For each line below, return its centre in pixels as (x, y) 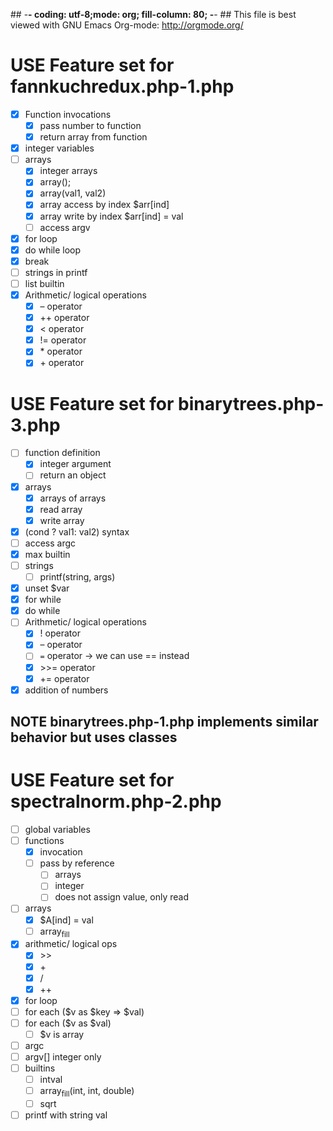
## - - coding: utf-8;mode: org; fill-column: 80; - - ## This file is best (153, 14)
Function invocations (68, 114)
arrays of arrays (73, 498)
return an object (73, 475)
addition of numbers (66, 690)
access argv (65, 227)
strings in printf (56, 272)
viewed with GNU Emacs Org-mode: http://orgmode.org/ (127, 25)
